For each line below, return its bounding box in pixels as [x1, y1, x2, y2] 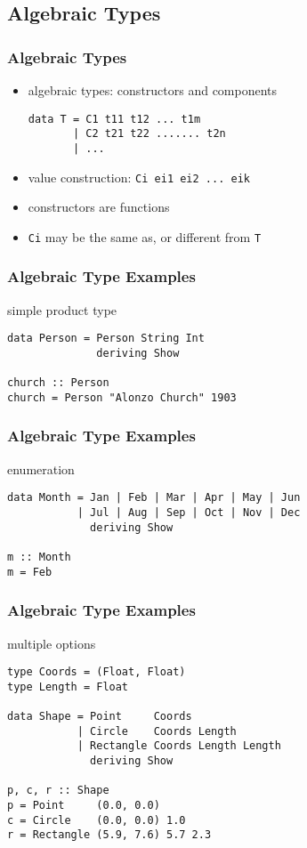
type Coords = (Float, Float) [7, 666, 186, 679]
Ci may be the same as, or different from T [28, 227, 262, 246]
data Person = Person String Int [7, 332, 205, 345]
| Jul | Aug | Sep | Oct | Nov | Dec [77, 506, 301, 520]
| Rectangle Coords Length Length [77, 739, 281, 753]
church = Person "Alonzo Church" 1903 [7, 391, 237, 404]
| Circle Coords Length [77, 724, 237, 738]
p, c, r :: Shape [7, 784, 109, 797]
